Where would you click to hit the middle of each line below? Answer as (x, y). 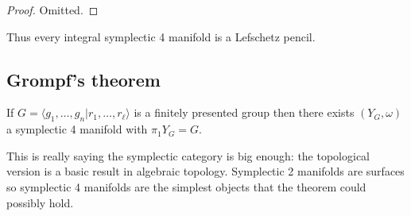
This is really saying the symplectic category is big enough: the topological (188, 155)
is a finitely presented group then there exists (244, 112)
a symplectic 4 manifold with (77, 129)
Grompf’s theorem (83, 79)
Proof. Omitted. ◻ (52, 10)
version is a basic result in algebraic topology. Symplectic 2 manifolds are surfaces (205, 171)
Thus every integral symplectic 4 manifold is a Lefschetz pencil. (161, 36)
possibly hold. (40, 202)
